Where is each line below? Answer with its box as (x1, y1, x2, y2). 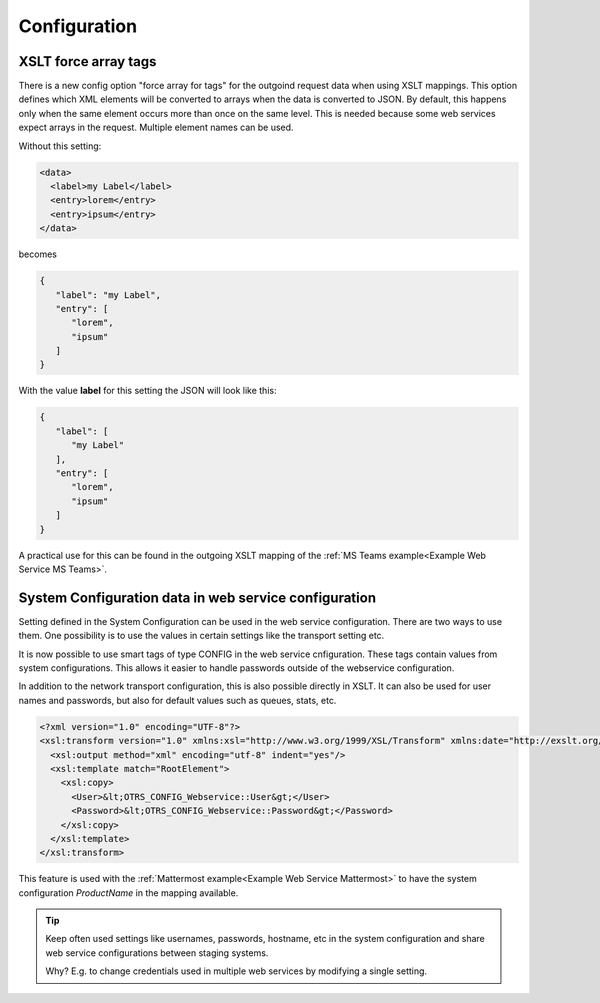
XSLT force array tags (18, 53, 157, 70)
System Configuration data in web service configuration (18, 589, 377, 606)
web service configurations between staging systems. (45, 946, 269, 959)
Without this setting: (18, 140, 102, 152)
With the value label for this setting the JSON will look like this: (18, 385, 277, 397)
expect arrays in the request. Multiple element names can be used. (18, 121, 294, 134)
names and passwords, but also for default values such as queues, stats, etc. (18, 694, 337, 706)
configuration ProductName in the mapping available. (18, 886, 239, 899)
